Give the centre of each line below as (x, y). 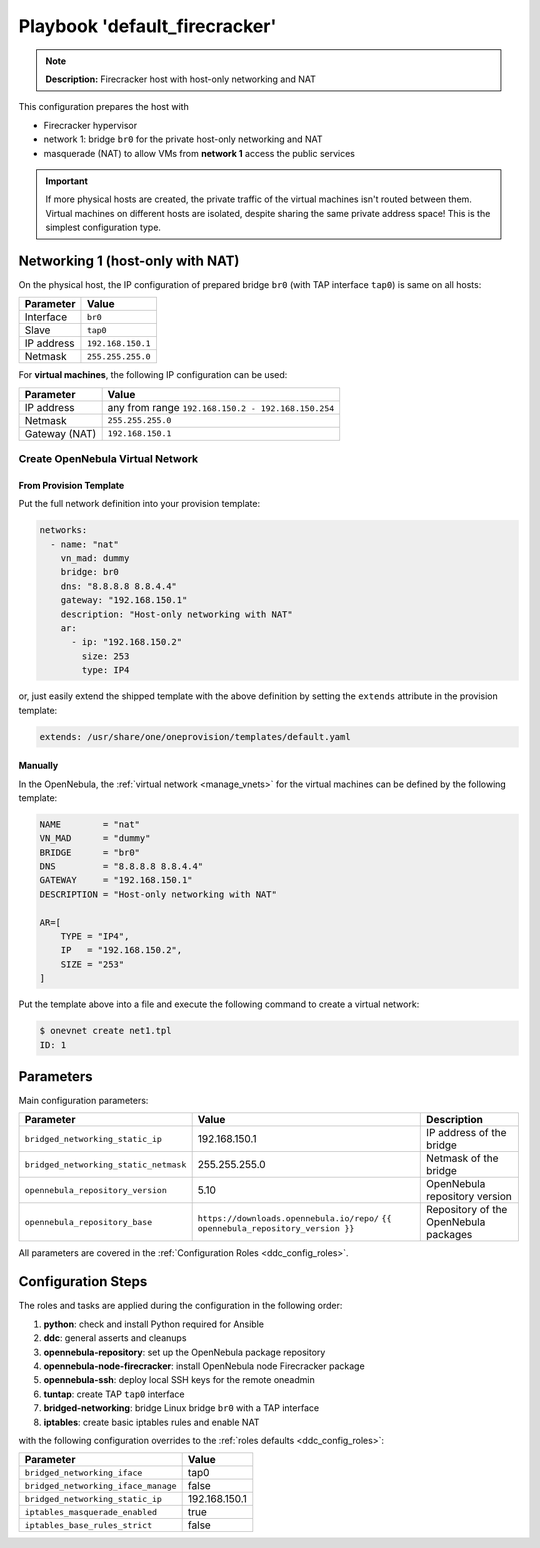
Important (67, 181)
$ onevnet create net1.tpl (105, 1031)
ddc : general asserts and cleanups (115, 1338)
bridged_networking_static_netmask (105, 1164)
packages (449, 1235)
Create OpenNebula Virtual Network (108, 459)
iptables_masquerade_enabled (91, 1511)
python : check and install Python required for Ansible (154, 1324)
